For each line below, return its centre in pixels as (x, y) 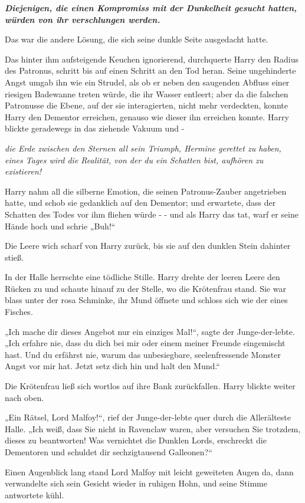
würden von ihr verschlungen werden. (83, 19)
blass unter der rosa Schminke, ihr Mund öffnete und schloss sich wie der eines (146, 300)
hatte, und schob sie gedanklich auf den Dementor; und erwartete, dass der (140, 203)
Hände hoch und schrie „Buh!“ (60, 226)
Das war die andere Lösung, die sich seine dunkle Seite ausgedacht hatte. (137, 39)
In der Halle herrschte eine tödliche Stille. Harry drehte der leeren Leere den (142, 277)
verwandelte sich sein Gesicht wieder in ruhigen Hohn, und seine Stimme (136, 483)
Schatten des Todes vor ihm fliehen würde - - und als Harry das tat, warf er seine (152, 214)
